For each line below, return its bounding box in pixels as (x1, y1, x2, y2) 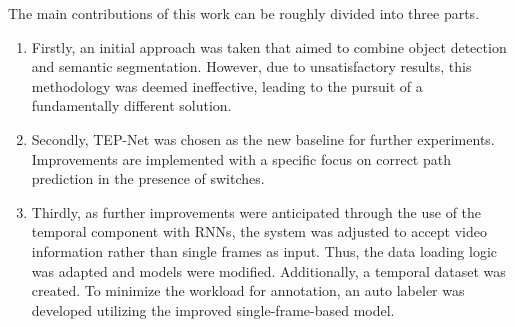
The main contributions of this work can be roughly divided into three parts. (8, 3, 480, 23)
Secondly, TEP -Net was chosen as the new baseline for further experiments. (31, 128, 495, 149)
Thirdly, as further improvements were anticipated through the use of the (31, 201, 482, 222)
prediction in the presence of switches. (31, 168, 265, 189)
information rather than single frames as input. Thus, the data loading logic (31, 240, 498, 261)
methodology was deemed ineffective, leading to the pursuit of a (31, 75, 423, 96)
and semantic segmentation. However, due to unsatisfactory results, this (31, 56, 472, 77)
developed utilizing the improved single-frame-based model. (31, 299, 395, 320)
